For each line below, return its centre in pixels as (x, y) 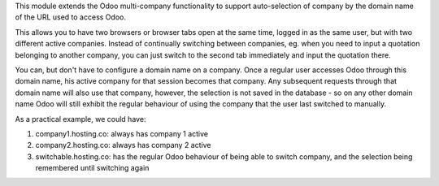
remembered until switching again (92, 168)
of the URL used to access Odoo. (70, 17)
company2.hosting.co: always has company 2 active (123, 145)
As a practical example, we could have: (80, 119)
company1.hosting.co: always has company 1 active (122, 133)
